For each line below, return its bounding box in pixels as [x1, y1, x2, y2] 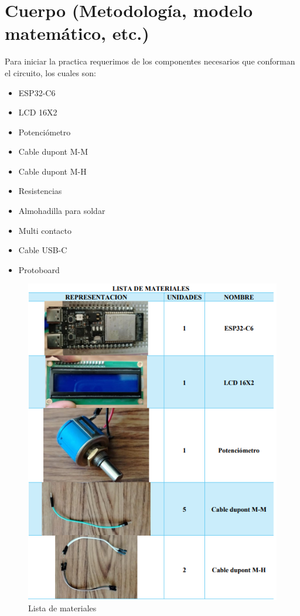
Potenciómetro [18, 125, 71, 138]
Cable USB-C [18, 244, 67, 256]
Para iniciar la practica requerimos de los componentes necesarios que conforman [5, 55, 295, 67]
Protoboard [18, 263, 60, 275]
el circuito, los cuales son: [5, 66, 96, 79]
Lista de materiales [28, 602, 97, 614]
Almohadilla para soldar [18, 205, 105, 217]
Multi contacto [18, 224, 72, 236]
